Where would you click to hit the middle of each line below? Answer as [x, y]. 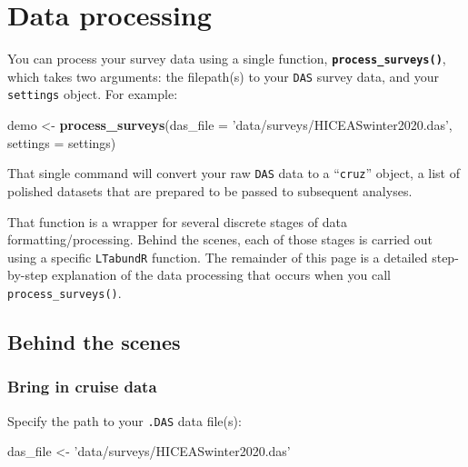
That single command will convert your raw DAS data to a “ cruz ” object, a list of [234, 173]
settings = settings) [62, 142]
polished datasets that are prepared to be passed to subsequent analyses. [210, 190]
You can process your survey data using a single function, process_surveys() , [227, 59]
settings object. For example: [93, 94]
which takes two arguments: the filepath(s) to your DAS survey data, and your [224, 76]
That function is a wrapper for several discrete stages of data [177, 221]
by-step [28, 275]
